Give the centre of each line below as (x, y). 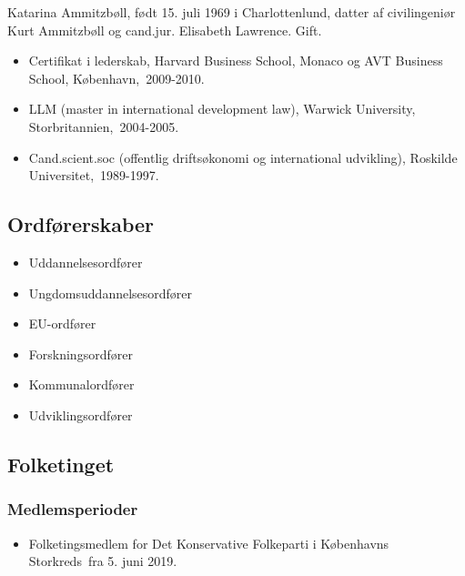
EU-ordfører (62, 323)
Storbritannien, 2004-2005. (104, 126)
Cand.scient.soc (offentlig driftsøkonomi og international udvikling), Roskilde (243, 157)
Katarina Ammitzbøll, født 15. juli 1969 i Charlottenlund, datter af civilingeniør (232, 12)
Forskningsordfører (81, 354)
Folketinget (61, 464)
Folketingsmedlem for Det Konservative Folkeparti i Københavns (209, 543)
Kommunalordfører (81, 384)
